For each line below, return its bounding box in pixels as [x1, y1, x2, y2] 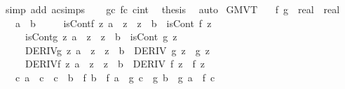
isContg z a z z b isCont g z [25, 29, 177, 44]
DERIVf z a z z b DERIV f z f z [25, 56, 205, 71]
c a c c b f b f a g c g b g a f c [15, 70, 215, 84]
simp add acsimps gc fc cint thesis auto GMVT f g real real [5, 2, 340, 16]
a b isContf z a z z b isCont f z [15, 15, 212, 30]
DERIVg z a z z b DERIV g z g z [25, 42, 210, 57]
